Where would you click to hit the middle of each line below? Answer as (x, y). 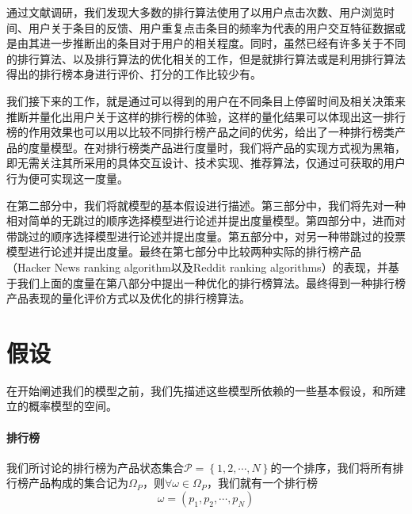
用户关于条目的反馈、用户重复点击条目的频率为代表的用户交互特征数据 (211, 27)
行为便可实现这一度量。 (67, 178)
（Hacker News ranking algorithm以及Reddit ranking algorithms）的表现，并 (197, 267)
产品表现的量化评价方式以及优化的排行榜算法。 (128, 298)
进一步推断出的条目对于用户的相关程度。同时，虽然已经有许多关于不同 (222, 43)
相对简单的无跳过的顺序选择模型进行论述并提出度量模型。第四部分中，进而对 (206, 221)
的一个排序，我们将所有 (332, 467)
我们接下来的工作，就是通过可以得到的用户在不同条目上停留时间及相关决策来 (206, 100)
